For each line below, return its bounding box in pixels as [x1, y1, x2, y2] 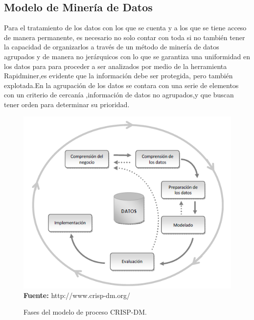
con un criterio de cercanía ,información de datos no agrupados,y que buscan [4, 90, 234, 100]
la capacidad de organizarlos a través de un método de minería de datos [4, 42, 219, 52]
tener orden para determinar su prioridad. [4, 99, 130, 109]
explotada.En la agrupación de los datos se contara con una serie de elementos [4, 80, 239, 90]
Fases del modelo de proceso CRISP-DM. [23, 306, 147, 317]
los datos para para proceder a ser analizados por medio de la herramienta [4, 61, 227, 71]
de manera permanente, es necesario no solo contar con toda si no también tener [4, 32, 245, 42]
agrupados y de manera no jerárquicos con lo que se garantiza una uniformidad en [4, 51, 250, 61]
